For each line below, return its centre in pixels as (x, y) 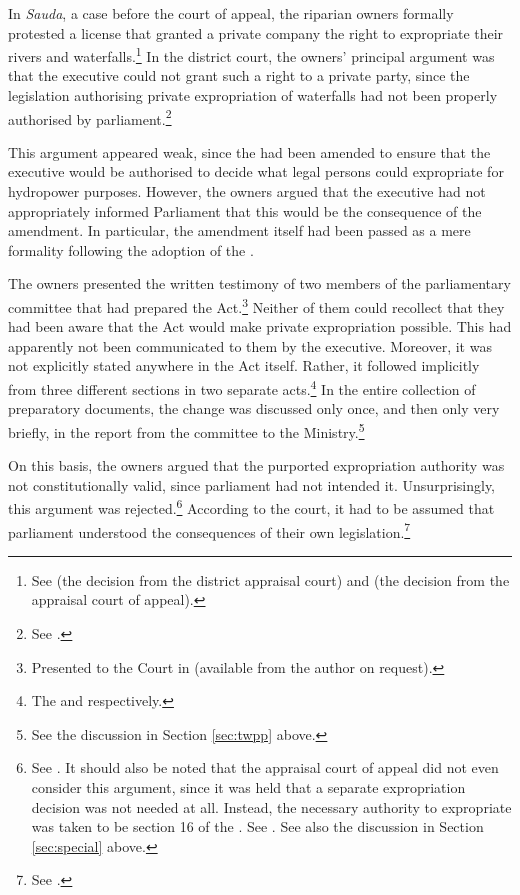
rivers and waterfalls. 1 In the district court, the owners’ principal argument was (251, 54)
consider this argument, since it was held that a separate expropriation (248, 787)
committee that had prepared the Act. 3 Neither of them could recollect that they (256, 305)
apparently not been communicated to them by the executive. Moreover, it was (250, 345)
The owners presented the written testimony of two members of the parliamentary (259, 283)
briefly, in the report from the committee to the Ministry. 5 (186, 430)
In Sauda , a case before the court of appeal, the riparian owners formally (231, 13)
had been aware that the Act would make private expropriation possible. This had (260, 326)
